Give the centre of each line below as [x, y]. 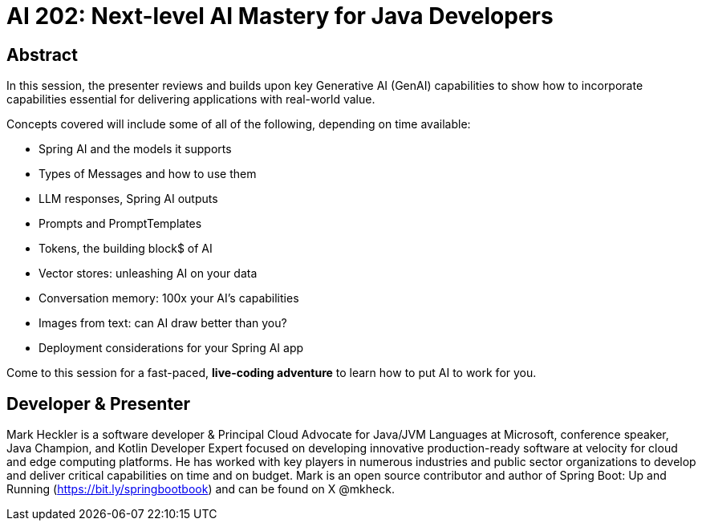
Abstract [42, 55]
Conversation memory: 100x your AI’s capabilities [169, 298]
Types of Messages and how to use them [148, 174]
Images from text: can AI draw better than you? [163, 323]
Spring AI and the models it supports [135, 149]
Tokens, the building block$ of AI [126, 249]
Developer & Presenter [98, 403]
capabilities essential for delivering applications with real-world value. [191, 99]
